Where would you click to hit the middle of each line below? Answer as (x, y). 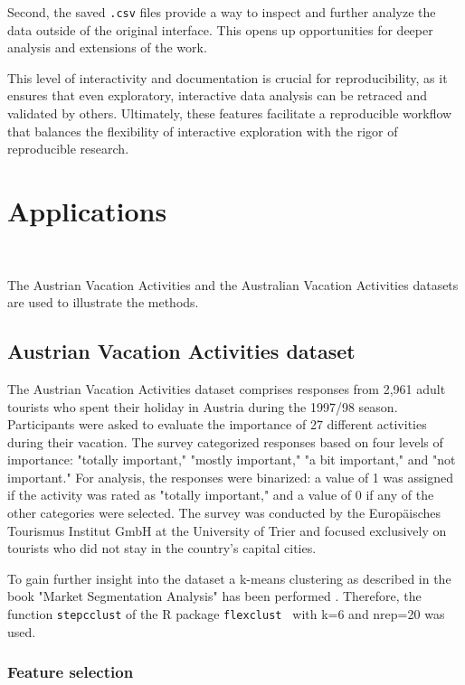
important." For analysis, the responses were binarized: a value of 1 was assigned (231, 477)
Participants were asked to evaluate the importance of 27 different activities (217, 424)
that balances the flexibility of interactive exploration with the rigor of (203, 131)
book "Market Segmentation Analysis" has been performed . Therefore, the (214, 596)
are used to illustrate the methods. (103, 302)
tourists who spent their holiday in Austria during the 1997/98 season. (203, 406)
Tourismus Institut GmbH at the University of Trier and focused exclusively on (227, 530)
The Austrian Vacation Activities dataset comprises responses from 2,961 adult (227, 388)
